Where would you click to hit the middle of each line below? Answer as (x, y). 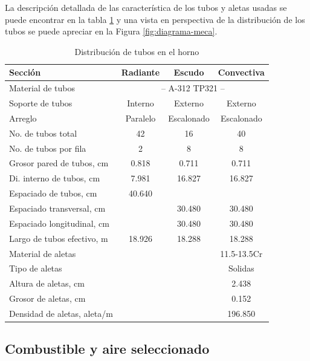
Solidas (241, 268)
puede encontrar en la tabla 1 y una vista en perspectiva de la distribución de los (155, 19)
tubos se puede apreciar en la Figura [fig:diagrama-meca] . (111, 31)
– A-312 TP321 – (193, 88)
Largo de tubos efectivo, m (59, 238)
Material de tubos (42, 88)
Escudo (189, 72)
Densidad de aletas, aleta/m (61, 313)
